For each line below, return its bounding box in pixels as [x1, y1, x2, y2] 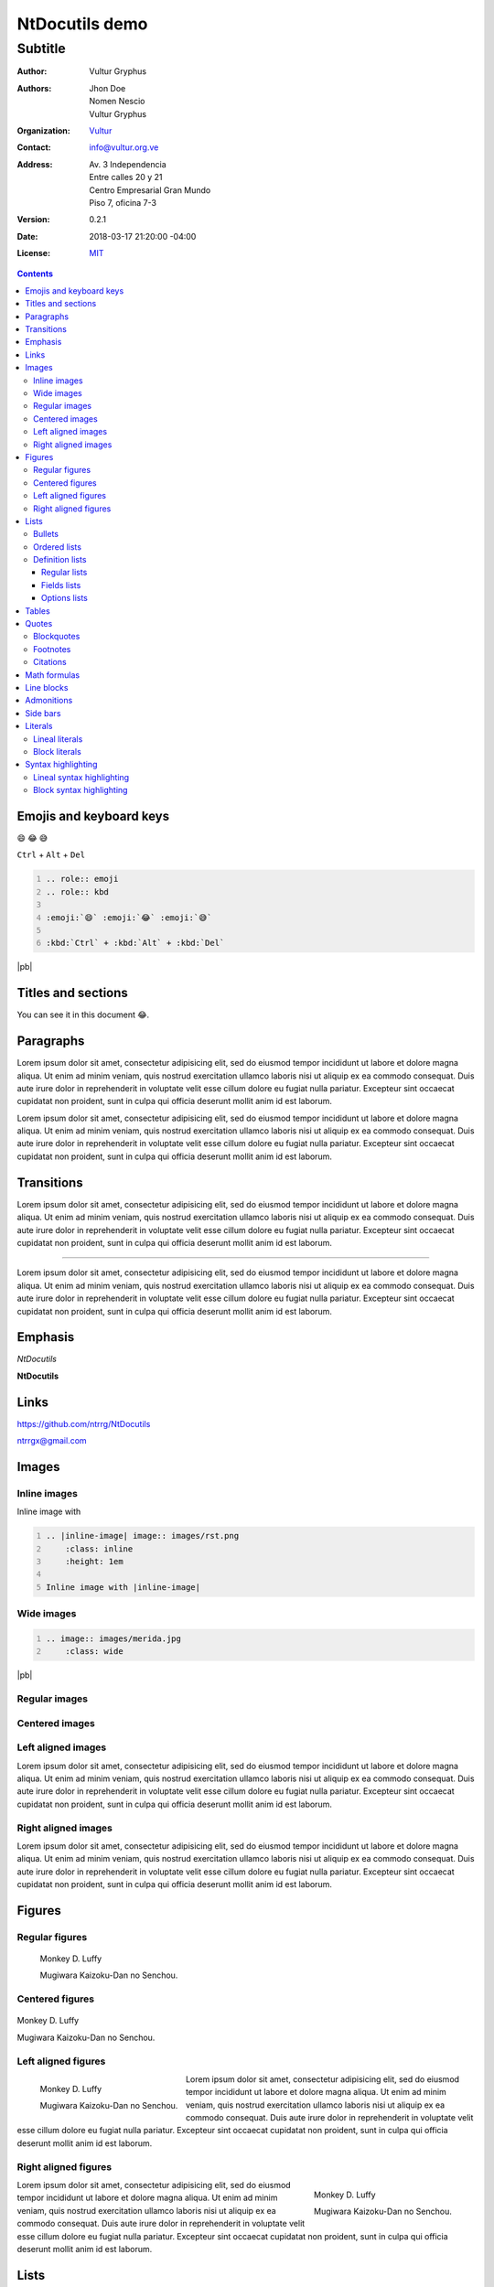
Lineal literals [33, 733, 83, 745]
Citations [33, 657, 68, 668]
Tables [25, 605, 50, 617]
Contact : [16, 142, 52, 153]
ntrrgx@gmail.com [16, 1435, 87, 1446]
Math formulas [25, 669, 81, 681]
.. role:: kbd [46, 886, 110, 897]
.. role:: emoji [46, 874, 119, 885]
